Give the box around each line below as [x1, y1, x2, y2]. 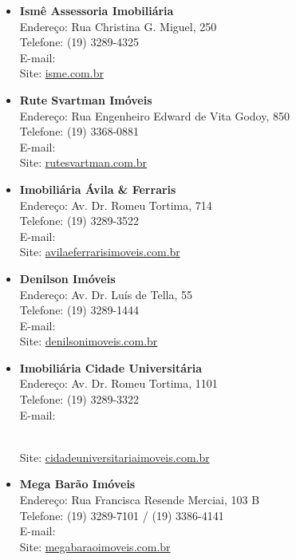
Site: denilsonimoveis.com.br [19, 333, 158, 349]
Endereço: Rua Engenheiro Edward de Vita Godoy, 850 [19, 107, 290, 124]
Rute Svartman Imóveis [19, 91, 152, 108]
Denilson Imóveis [19, 270, 116, 286]
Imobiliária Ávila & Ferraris [19, 180, 176, 197]
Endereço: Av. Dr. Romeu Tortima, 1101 [19, 375, 218, 392]
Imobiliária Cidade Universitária [19, 359, 203, 376]
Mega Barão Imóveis [19, 475, 136, 492]
